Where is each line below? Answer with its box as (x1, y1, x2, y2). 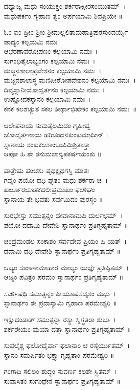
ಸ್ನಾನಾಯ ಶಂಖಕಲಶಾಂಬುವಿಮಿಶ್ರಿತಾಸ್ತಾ (4, 139, 90, 149)
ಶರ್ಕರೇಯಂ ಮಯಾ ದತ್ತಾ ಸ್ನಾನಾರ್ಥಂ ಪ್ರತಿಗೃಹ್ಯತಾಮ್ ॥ (4, 324, 131, 334)
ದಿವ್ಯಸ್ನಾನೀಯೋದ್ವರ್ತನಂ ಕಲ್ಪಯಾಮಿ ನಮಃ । (4, 84, 105, 94)
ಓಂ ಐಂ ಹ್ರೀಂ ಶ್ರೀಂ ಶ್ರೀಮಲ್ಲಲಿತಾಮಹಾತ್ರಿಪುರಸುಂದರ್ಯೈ (4, 27, 128, 37)
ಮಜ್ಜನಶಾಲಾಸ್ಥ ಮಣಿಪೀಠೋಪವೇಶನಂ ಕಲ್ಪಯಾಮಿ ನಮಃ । (4, 75, 136, 85)
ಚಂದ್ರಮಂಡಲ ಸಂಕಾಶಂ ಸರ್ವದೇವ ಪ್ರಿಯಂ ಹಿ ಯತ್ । (4, 236, 127, 246)
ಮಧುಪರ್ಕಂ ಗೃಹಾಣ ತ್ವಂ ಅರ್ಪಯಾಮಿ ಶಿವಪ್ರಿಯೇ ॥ (4, 10, 123, 21)
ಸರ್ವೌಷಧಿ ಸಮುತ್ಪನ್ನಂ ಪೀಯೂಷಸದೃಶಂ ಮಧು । (4, 288, 116, 298)
